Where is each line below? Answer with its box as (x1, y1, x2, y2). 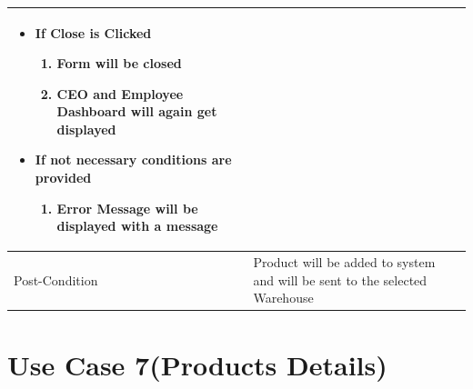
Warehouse (253, 288, 314, 307)
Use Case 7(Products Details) (7, 345, 387, 383)
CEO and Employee (56, 84, 184, 103)
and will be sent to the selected (253, 270, 428, 289)
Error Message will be (56, 198, 198, 217)
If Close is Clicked (35, 23, 152, 42)
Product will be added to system (253, 253, 436, 272)
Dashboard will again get (56, 102, 217, 121)
